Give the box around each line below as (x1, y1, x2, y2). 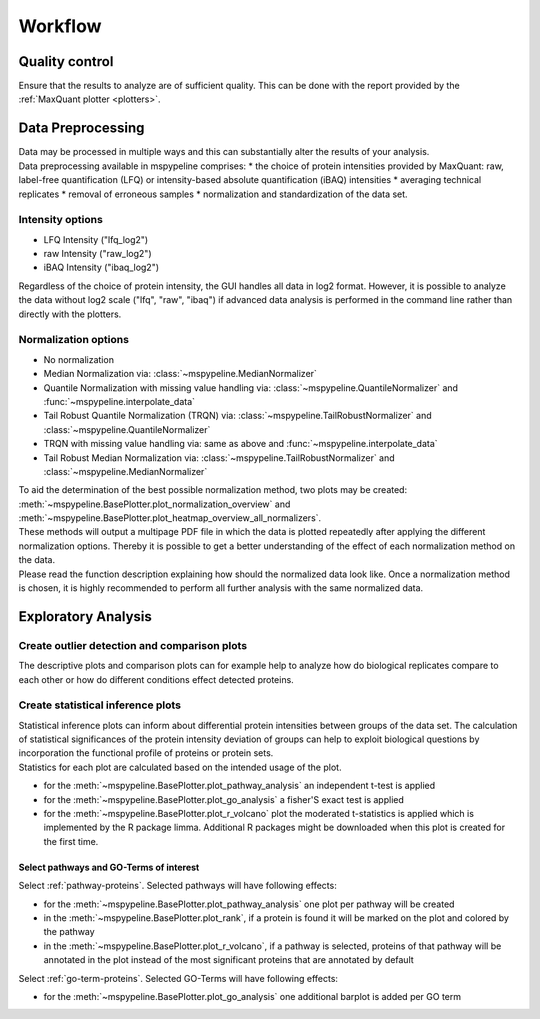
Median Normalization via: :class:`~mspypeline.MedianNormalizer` (43, 368, 317, 380)
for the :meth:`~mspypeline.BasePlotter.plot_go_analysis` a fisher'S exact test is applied (43, 793, 405, 805)
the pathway (43, 926, 95, 938)
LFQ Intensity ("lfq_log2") (43, 233, 149, 245)
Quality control (18, 53, 114, 70)
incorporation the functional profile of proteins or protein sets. (18, 747, 274, 759)
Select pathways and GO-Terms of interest (18, 861, 200, 873)
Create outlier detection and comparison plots (18, 638, 248, 652)
